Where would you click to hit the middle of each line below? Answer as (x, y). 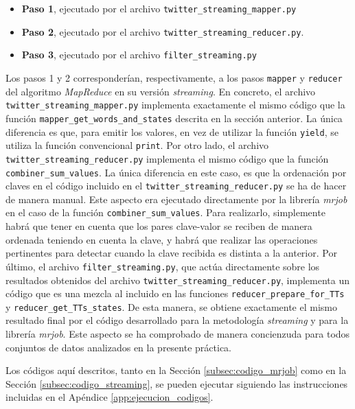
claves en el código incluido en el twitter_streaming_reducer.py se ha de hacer (176, 186)
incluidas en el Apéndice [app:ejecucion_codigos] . (110, 397)
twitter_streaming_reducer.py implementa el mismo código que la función (167, 158)
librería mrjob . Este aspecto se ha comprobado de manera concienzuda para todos (178, 334)
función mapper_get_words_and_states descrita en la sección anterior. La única (174, 118)
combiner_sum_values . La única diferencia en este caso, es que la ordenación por (176, 172)
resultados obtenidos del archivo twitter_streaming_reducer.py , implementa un (177, 280)
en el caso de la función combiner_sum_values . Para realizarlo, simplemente (165, 212)
